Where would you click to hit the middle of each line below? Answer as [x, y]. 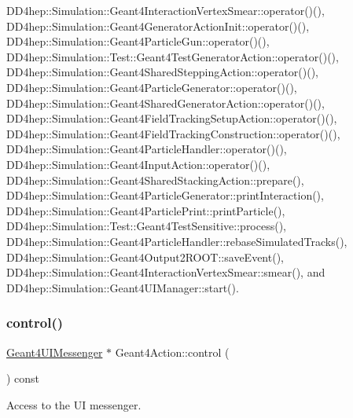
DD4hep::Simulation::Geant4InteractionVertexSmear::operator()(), [165, 10]
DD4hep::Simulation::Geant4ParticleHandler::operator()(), [147, 149]
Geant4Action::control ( [172, 352]
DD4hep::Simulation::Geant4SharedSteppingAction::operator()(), [162, 72]
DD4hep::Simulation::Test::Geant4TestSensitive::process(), [147, 226]
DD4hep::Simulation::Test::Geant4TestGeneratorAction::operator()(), [173, 56]
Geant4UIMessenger [55, 352]
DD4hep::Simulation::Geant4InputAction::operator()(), [138, 164]
